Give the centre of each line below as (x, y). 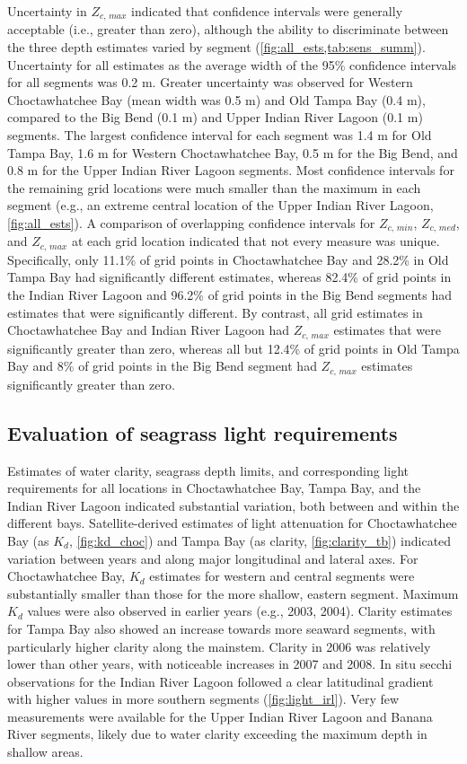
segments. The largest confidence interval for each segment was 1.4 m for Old (220, 135)
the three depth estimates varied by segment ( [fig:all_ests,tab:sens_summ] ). (216, 47)
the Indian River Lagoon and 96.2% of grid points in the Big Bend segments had (229, 295)
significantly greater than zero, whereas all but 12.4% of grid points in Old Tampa (233, 348)
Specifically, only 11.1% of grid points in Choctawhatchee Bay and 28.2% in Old (228, 259)
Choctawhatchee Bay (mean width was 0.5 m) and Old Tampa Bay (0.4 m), (216, 99)
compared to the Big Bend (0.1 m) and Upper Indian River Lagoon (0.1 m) (215, 117)
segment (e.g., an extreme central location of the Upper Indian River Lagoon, (220, 205)
